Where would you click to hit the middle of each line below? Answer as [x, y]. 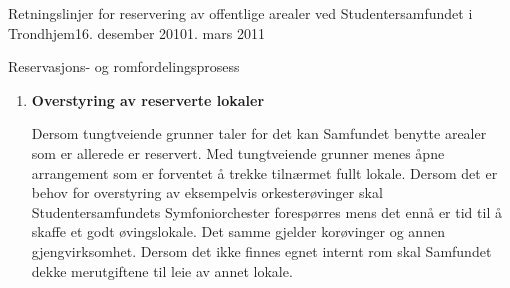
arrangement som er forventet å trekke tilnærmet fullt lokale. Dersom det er [264, 172]
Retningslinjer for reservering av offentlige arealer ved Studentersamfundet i [240, 13]
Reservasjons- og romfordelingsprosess [124, 66]
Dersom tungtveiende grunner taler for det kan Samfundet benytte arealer [259, 133]
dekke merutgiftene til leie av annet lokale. [162, 270]
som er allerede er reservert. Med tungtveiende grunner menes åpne [238, 152]
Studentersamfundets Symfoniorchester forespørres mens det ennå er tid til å [266, 211]
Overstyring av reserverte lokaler [148, 99]
